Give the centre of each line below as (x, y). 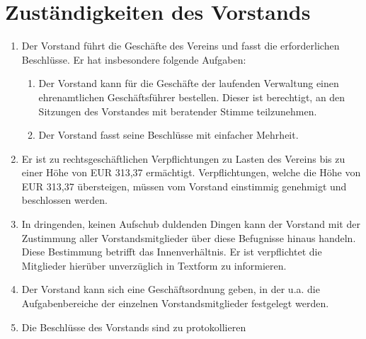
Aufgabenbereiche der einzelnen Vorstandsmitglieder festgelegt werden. (175, 303)
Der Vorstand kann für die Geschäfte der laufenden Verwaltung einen (189, 83)
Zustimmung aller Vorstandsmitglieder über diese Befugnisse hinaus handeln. (189, 237)
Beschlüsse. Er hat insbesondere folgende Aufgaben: (134, 59)
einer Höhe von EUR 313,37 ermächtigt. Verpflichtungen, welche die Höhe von (191, 172)
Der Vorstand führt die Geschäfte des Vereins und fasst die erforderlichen (181, 46)
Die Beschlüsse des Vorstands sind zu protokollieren (134, 327)
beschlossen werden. (64, 200)
